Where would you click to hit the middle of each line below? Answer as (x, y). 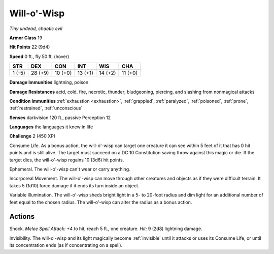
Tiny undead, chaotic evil (36, 29)
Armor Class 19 (26, 38)
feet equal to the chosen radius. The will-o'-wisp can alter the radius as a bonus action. (101, 202)
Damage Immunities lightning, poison (49, 82)
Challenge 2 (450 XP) (32, 136)
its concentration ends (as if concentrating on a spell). (66, 245)
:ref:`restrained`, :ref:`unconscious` (46, 108)
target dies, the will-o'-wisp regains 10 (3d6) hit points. (67, 160)
